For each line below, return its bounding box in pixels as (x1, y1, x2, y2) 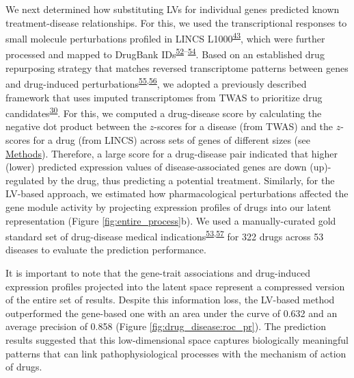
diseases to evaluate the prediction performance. (5, 242, 206, 257)
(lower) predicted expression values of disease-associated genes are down (5, 160, 307, 174)
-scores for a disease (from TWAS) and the (154, 119, 333, 134)
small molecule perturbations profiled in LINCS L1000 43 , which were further (5, 29, 325, 45)
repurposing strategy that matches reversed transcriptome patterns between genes (5, 60, 349, 75)
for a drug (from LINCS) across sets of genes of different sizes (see (33, 132, 310, 147)
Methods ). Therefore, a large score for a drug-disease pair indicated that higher (5, 146, 338, 160)
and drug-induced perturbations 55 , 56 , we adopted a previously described (5, 75, 307, 90)
